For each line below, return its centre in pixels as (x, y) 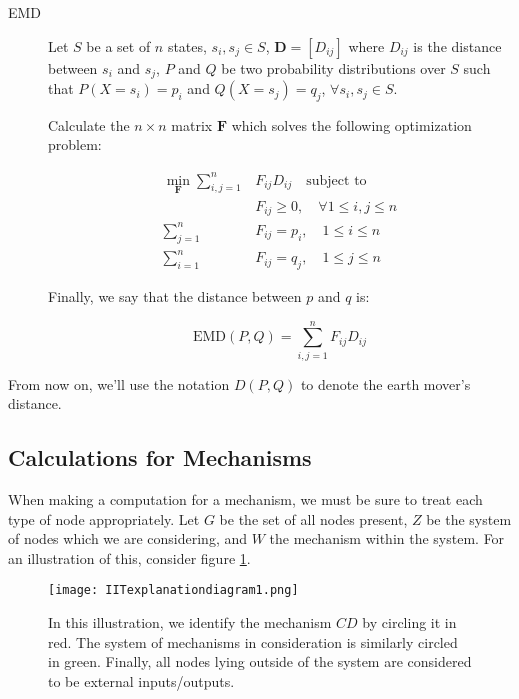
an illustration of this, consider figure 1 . (129, 557)
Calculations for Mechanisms (160, 457)
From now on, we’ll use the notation (119, 383)
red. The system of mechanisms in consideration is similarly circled (253, 641)
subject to (336, 180)
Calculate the (89, 124)
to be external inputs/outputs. (141, 680)
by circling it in (409, 622)
